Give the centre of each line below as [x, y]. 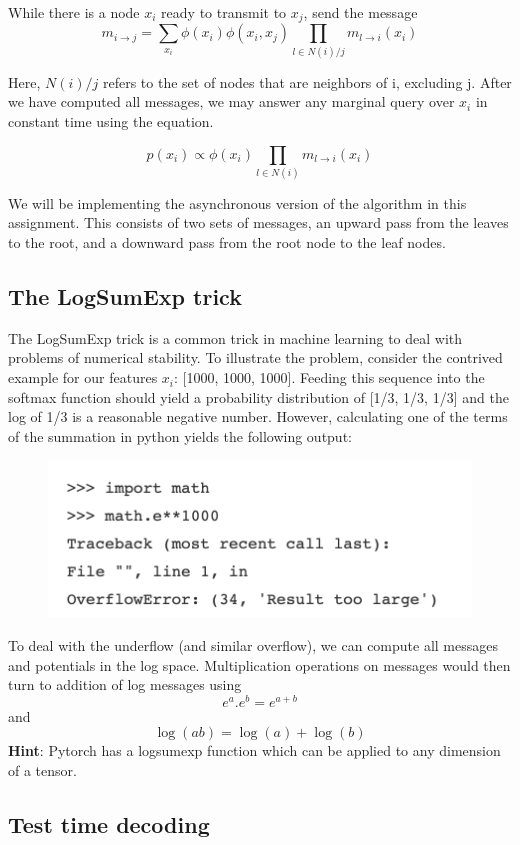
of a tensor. [42, 769]
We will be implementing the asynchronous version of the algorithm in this [237, 202]
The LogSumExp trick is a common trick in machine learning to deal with [235, 337]
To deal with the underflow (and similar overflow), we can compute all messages [253, 644]
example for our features [83, 377]
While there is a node [74, 12]
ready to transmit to [224, 12]
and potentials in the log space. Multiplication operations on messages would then [259, 664]
